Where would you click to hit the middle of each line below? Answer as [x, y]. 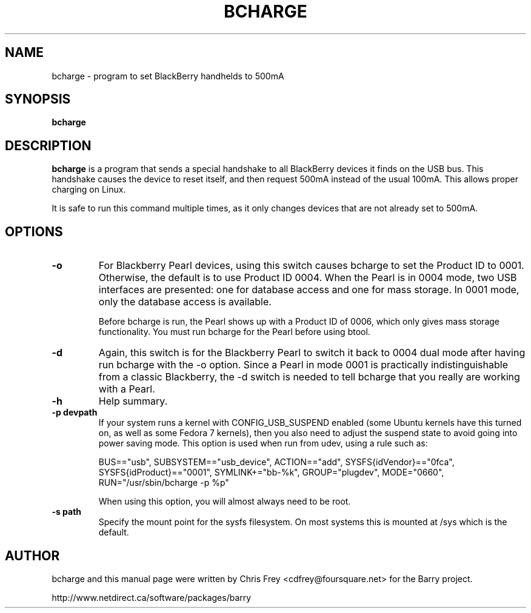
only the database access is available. [185, 302]
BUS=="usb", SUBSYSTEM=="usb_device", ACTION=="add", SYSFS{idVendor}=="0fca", [276, 462]
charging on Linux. [89, 190]
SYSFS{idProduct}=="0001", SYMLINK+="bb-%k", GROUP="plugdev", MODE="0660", [271, 472]
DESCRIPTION [48, 145]
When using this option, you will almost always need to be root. [225, 502]
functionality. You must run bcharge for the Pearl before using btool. [234, 332]
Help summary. [133, 401]
